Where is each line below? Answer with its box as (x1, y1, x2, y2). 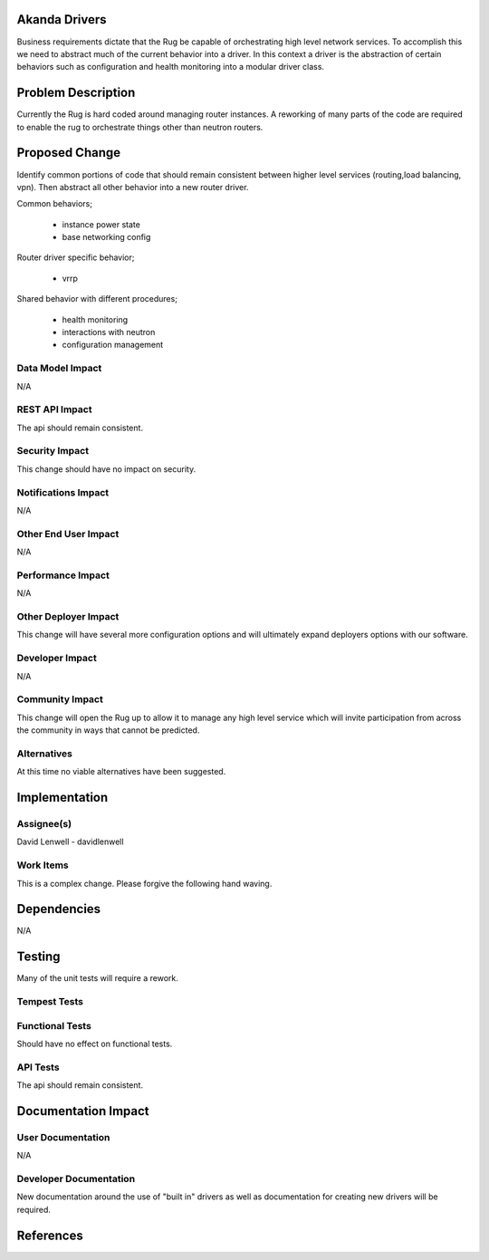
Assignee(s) (16, 817, 72, 830)
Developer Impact (16, 652, 97, 665)
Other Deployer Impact (16, 611, 120, 623)
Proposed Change (16, 145, 121, 160)
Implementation (16, 790, 109, 805)
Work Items (16, 859, 69, 871)
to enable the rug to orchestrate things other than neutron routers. (16, 121, 264, 132)
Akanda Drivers (16, 12, 108, 27)
